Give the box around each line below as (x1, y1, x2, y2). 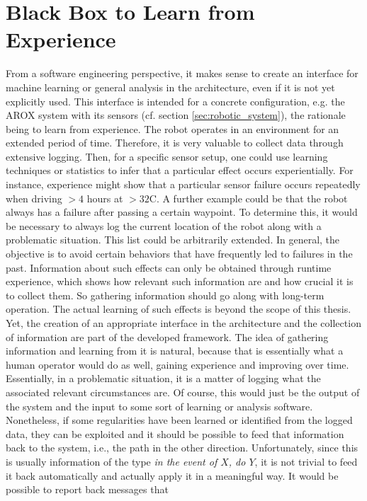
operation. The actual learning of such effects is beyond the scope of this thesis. (6, 301, 351, 316)
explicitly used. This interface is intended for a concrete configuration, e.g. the (6, 93, 345, 108)
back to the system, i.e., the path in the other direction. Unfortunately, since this (6, 440, 358, 455)
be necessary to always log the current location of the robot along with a (6, 218, 322, 233)
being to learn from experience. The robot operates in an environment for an (6, 121, 339, 136)
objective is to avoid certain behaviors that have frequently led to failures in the (6, 246, 353, 261)
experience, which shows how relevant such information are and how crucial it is (6, 274, 354, 289)
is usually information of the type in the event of (6, 454, 218, 468)
